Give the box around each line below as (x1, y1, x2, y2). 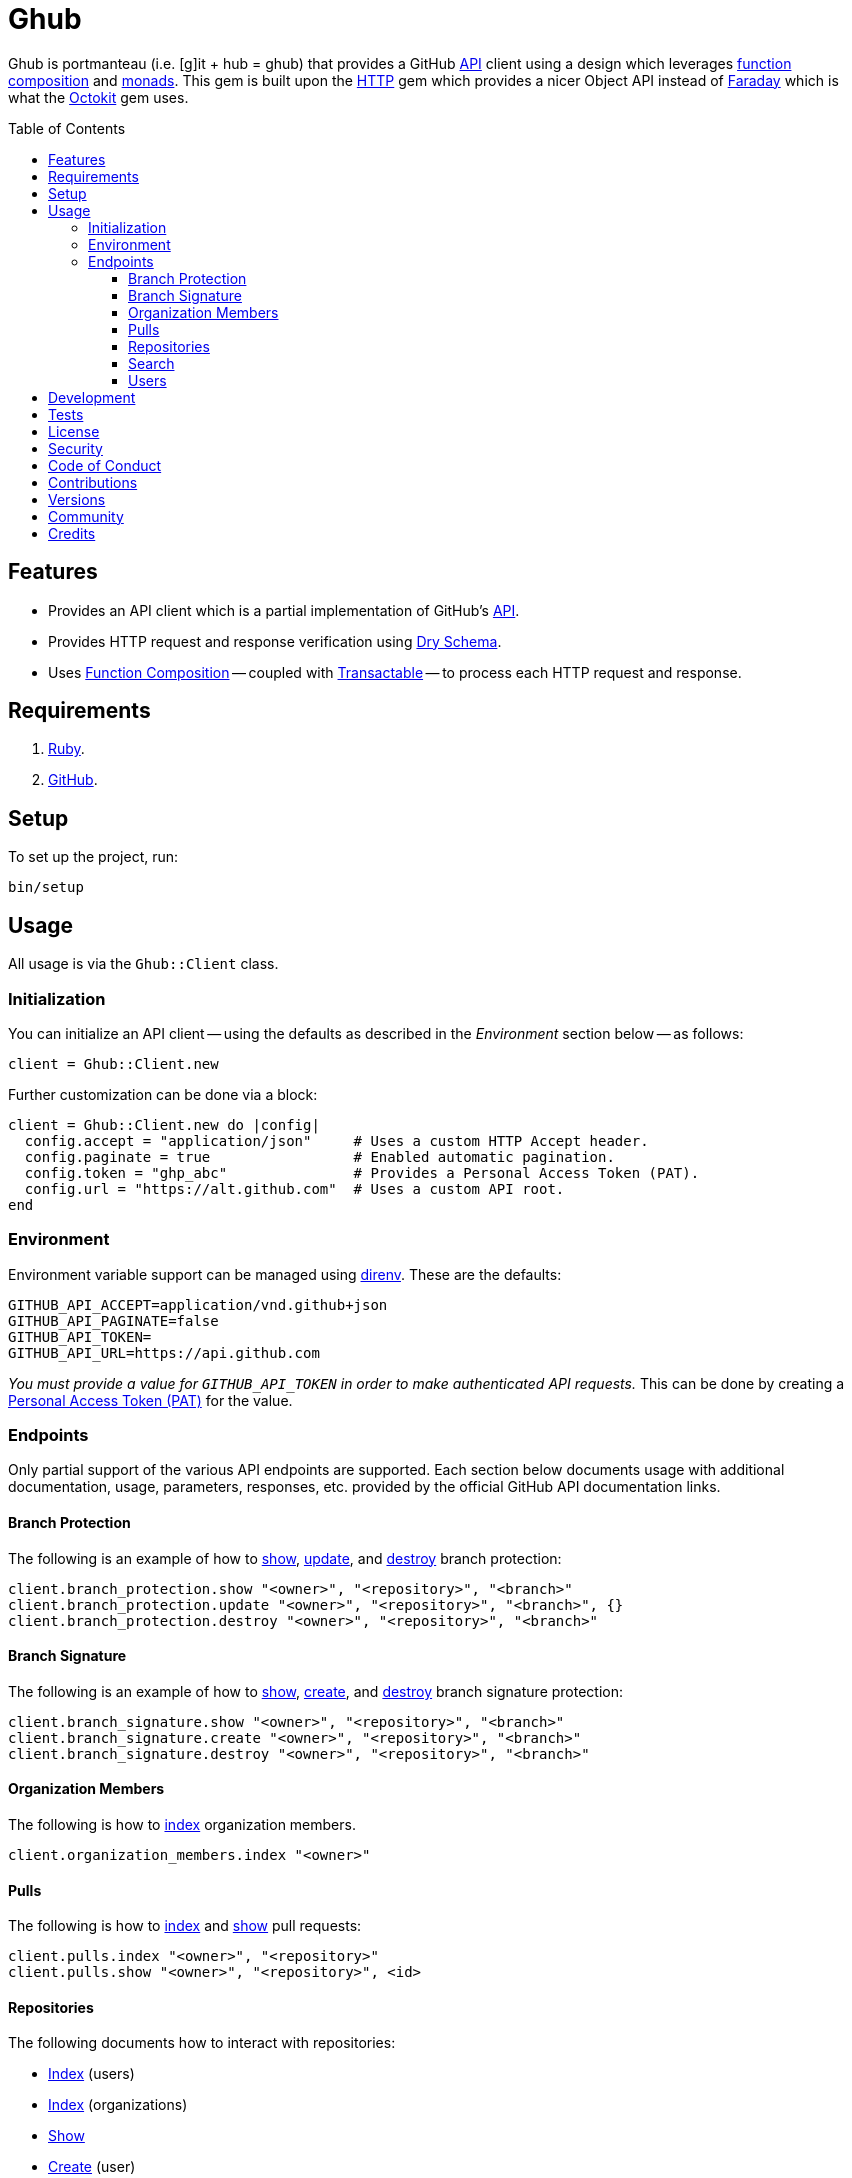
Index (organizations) (48, 2096, 188, 2114)
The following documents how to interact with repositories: (8, 2034, 396, 2052)
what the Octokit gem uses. (8, 88, 189, 106)
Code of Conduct (48, 456, 162, 474)
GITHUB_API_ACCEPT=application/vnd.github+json (8, 1296, 388, 1313)
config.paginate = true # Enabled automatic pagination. (24, 1148, 615, 1165)
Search (128, 354, 175, 372)
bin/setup (8, 879, 84, 896)
